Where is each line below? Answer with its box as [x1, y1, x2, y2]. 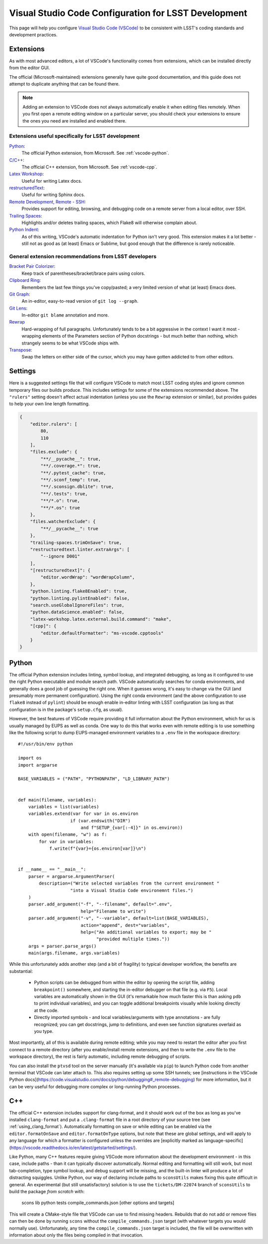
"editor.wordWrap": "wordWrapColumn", [40, 574, 135, 580]
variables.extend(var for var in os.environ [28, 811, 138, 816]
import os [18, 755, 42, 761]
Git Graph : [9, 291, 30, 297]
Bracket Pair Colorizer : [9, 263, 56, 269]
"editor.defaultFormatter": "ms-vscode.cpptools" [40, 630, 164, 636]
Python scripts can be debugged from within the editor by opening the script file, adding [34, 980, 215, 986]
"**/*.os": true [40, 505, 80, 510]
